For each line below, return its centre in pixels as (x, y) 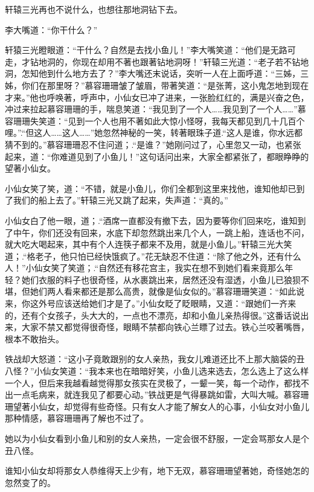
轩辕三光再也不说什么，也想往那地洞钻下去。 (94, 9)
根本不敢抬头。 (34, 338)
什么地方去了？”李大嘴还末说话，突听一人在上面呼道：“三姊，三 (182, 73)
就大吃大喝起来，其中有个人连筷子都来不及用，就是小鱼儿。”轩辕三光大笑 (149, 244)
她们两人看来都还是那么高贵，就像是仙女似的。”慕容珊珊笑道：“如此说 (167, 291)
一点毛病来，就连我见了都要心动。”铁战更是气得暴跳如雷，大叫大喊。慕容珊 (161, 395)
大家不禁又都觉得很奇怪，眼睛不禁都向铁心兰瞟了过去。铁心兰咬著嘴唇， (165, 327)
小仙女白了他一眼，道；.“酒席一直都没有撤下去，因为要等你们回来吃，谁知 (151, 220)
